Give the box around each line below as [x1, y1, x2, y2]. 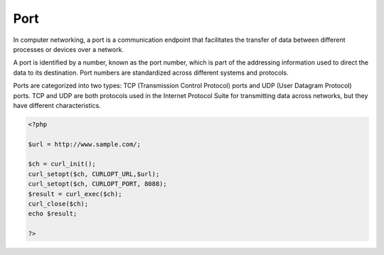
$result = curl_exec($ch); [28, 190, 122, 198]
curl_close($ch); [28, 200, 89, 207]
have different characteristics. [13, 101, 101, 109]
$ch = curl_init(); [28, 160, 96, 168]
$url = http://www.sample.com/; [28, 140, 142, 148]
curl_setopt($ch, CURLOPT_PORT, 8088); [28, 180, 167, 188]
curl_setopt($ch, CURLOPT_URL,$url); [28, 170, 160, 178]
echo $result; [28, 210, 78, 218]
